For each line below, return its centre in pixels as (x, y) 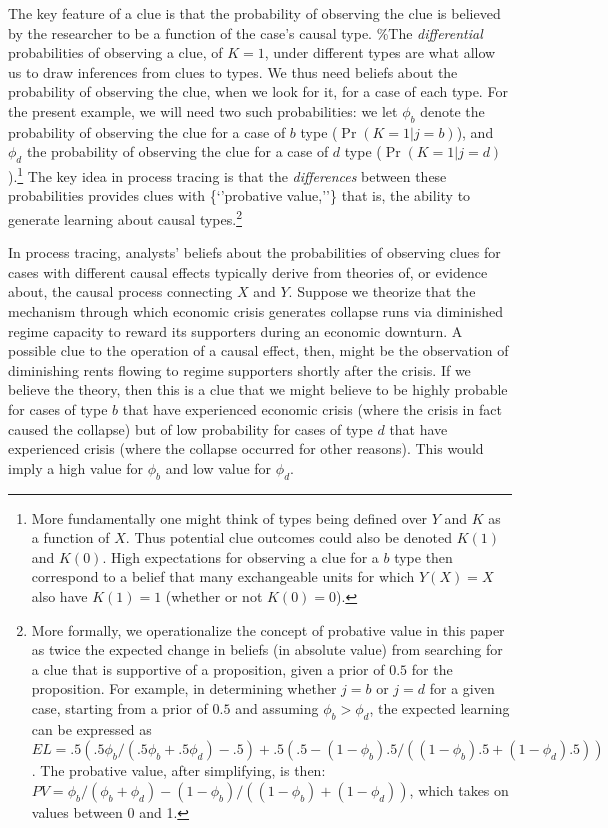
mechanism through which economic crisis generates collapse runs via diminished (255, 311)
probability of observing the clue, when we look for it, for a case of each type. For (258, 91)
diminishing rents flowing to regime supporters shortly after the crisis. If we (239, 369)
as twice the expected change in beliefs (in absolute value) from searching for (267, 649)
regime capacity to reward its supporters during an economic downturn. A (235, 330)
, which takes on (459, 789)
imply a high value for (76, 467)
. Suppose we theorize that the (382, 291)
